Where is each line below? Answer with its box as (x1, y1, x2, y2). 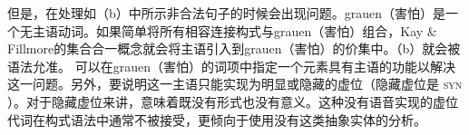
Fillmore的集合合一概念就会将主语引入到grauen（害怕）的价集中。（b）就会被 (7, 39, 461, 58)
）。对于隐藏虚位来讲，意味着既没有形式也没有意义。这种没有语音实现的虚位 (7, 92, 458, 111)
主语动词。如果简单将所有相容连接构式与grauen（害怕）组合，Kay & (32, 21, 437, 40)
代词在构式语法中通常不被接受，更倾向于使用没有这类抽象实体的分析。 (7, 110, 426, 129)
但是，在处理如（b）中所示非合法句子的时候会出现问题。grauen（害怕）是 (7, 4, 446, 22)
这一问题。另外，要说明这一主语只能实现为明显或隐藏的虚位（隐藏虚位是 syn (7, 74, 463, 93)
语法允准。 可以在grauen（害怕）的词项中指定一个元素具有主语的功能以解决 (7, 56, 455, 75)
